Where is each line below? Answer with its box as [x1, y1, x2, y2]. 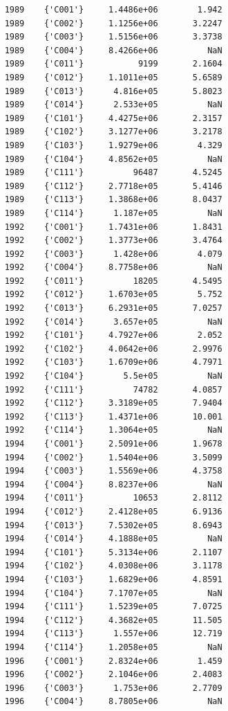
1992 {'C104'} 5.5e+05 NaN [4, 371, 222, 381]
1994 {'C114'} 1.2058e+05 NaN [4, 642, 222, 652]
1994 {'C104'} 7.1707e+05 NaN [4, 588, 222, 598]
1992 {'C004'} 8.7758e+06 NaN [4, 262, 222, 273]
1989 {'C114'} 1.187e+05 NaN [4, 208, 222, 218]
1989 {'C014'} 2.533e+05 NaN [4, 100, 222, 110]
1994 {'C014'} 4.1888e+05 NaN [4, 534, 222, 544]
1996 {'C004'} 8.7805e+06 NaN [4, 696, 222, 707]
